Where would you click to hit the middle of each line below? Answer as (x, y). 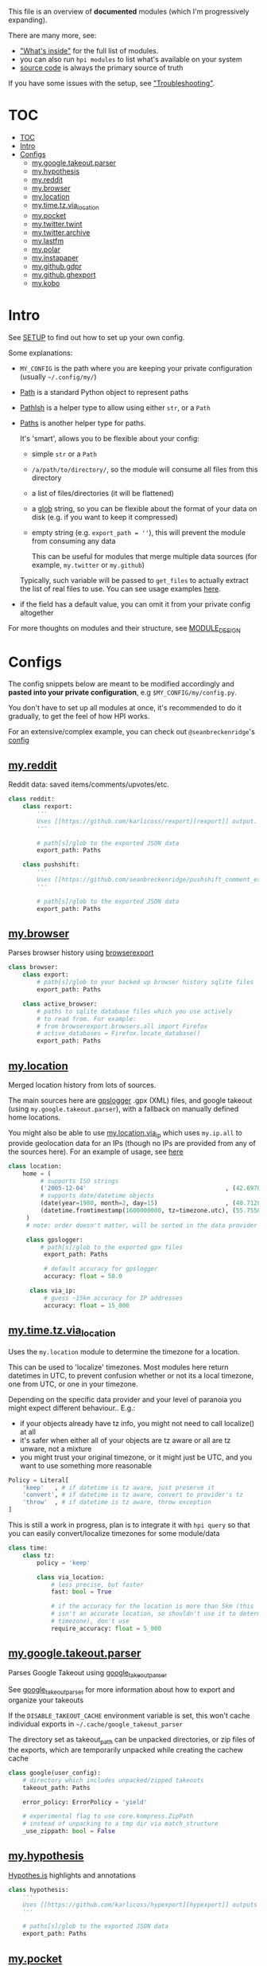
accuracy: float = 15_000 (86, 1305)
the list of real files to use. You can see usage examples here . (120, 588)
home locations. (35, 1117)
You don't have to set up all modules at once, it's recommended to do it (125, 708)
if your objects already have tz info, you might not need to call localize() (137, 1423)
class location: (35, 1166)
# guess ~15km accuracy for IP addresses (113, 1298)
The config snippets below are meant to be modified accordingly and (121, 684)
